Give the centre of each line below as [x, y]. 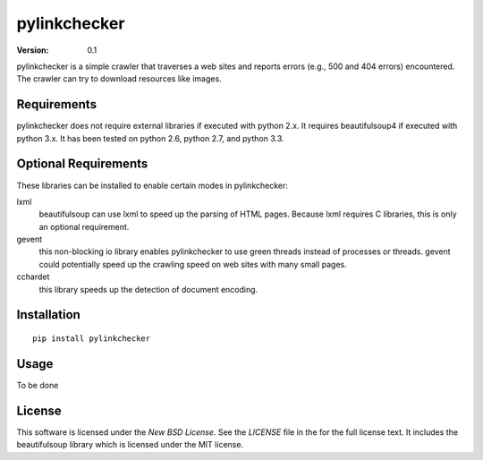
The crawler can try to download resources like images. [119, 79]
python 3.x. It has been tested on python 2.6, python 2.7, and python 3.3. [150, 138]
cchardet [33, 277]
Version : [33, 50]
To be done [38, 385]
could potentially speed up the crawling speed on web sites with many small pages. [193, 264]
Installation [48, 315]
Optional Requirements [82, 164]
